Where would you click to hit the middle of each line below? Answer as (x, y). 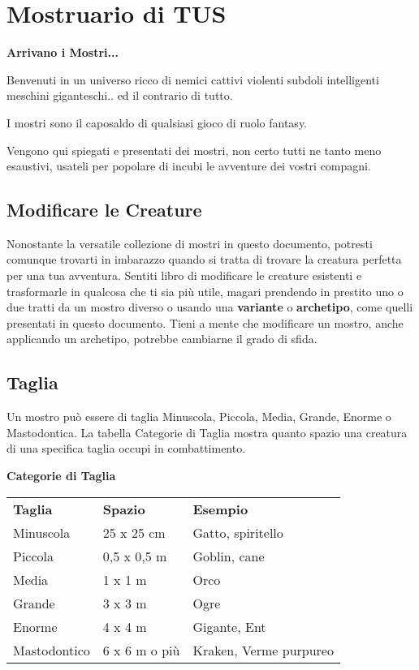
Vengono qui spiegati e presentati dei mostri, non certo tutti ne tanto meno (194, 150)
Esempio (220, 509)
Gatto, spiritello (238, 532)
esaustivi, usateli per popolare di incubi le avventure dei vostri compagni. (189, 166)
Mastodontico (52, 650)
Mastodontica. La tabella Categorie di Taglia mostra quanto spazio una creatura (207, 432)
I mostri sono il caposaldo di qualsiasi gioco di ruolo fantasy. (157, 122)
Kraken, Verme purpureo (263, 650)
